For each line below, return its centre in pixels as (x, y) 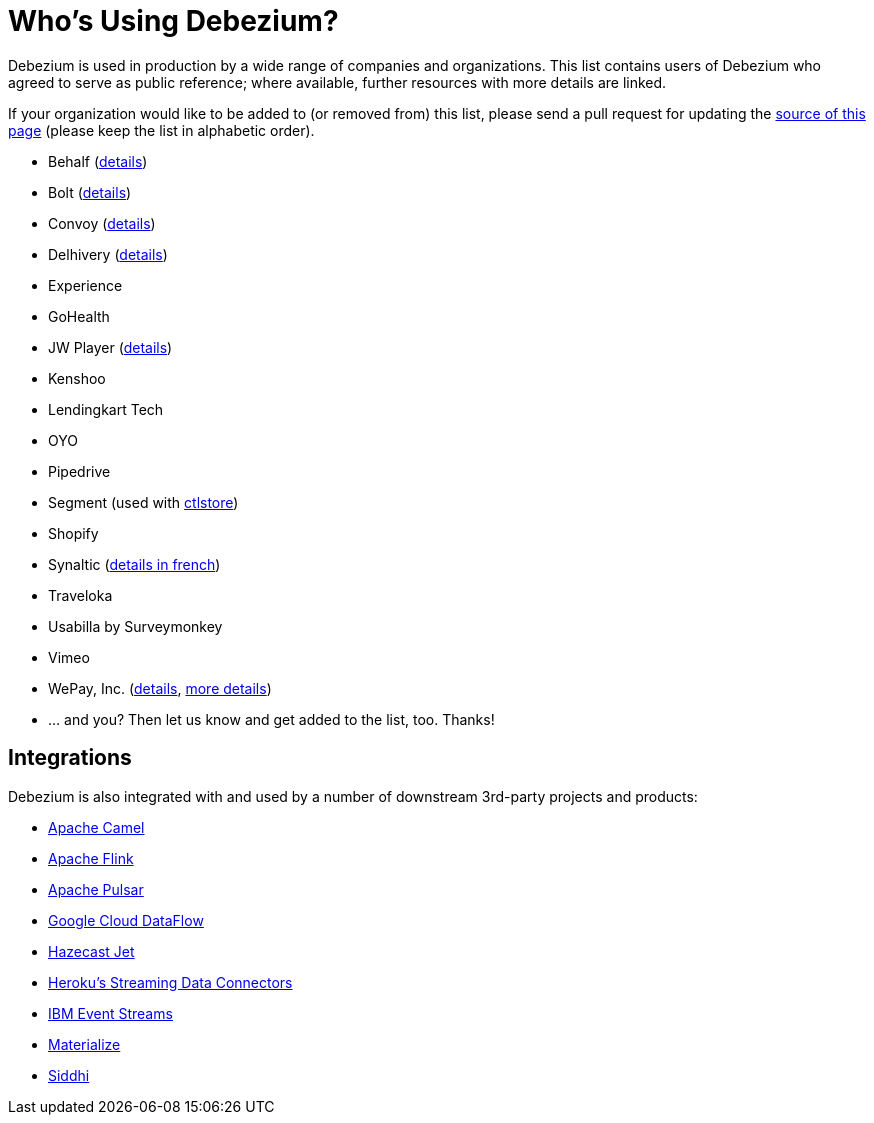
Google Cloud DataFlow (126, 920)
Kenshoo (77, 378)
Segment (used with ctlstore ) (143, 502)
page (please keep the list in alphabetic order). (161, 130)
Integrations (70, 758)
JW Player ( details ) (110, 347)
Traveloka (80, 595)
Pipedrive (79, 471)
